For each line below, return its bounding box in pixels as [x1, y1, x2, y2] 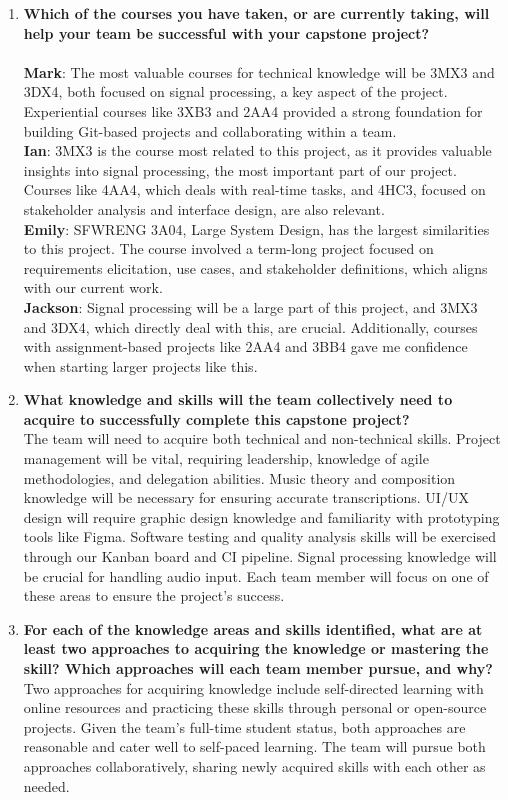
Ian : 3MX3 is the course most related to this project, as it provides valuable [23, 140, 492, 161]
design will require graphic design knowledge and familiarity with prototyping [23, 506, 500, 527]
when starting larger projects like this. [23, 355, 258, 376]
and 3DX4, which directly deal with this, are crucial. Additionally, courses [23, 316, 478, 337]
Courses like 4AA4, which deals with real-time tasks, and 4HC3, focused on [23, 179, 486, 200]
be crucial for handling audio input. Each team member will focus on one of [23, 565, 489, 586]
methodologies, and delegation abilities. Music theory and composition [23, 467, 456, 488]
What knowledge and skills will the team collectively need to [23, 389, 453, 410]
